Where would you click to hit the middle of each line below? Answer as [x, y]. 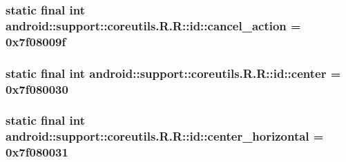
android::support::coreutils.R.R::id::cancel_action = [153, 25]
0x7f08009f [36, 41]
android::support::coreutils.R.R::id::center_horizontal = [165, 136]
